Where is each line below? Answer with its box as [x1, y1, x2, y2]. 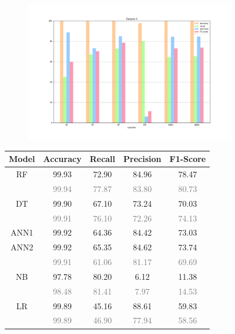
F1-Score [169, 153, 206, 165]
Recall [89, 153, 116, 165]
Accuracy [43, 153, 82, 165]
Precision [123, 153, 162, 165]
